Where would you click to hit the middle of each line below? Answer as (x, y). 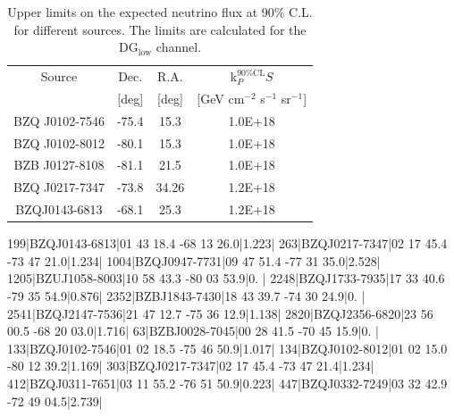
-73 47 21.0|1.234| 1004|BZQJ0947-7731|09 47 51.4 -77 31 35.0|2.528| (194, 260)
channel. (179, 47)
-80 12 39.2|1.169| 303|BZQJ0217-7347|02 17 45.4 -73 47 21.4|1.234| (191, 366)
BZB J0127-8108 (59, 165)
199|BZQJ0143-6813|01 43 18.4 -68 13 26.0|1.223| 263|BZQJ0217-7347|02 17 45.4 (227, 243)
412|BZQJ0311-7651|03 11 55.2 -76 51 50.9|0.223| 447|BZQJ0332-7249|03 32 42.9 (227, 383)
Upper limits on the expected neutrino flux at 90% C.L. (160, 12)
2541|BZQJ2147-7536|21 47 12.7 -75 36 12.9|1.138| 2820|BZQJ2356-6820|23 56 (220, 313)
